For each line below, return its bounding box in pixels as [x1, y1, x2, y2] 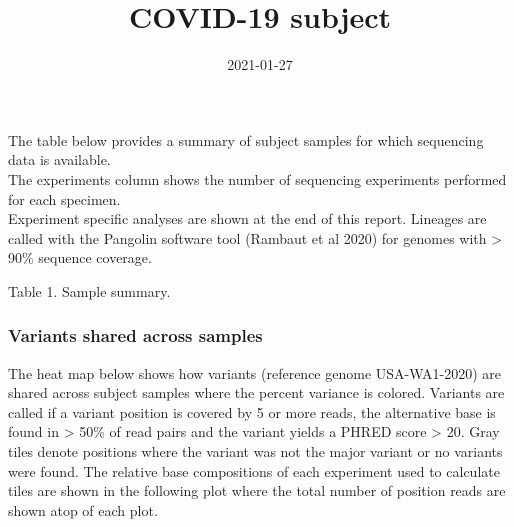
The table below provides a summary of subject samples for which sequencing [8, 129, 484, 150]
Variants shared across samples [8, 323, 263, 348]
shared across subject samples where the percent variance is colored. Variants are [8, 382, 505, 403]
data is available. [8, 149, 111, 170]
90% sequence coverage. [8, 247, 152, 268]
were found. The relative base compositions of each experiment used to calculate [8, 460, 500, 481]
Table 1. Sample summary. [8, 280, 171, 301]
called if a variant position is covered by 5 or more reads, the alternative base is [8, 401, 496, 422]
